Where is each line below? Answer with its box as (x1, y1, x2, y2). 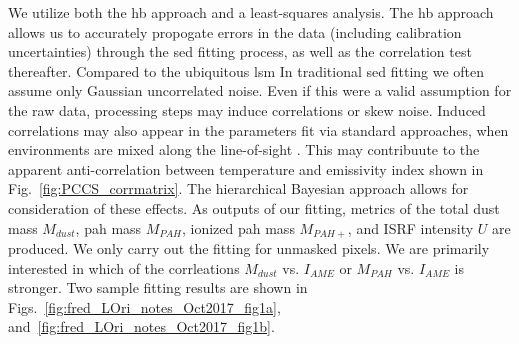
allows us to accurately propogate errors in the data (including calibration (8, 21, 462, 42)
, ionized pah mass (181, 217, 295, 238)
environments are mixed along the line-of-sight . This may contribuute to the (8, 139, 480, 160)
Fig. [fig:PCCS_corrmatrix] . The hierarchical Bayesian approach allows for (8, 178, 469, 199)
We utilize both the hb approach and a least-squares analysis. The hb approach (8, 2, 494, 22)
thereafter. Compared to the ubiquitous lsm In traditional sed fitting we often (8, 60, 485, 81)
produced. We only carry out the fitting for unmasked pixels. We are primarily (8, 237, 490, 258)
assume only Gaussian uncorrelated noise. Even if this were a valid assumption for (8, 80, 512, 101)
